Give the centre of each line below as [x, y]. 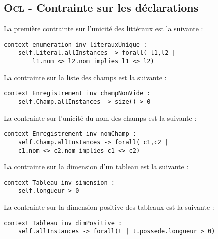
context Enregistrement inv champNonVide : [77, 93]
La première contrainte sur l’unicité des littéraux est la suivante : [104, 28]
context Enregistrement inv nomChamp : [70, 134]
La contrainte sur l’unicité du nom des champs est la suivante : [100, 117]
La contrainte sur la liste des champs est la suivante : [85, 77]
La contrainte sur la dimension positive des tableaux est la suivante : [109, 207]
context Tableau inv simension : [59, 183]
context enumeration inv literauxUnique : [76, 44]
